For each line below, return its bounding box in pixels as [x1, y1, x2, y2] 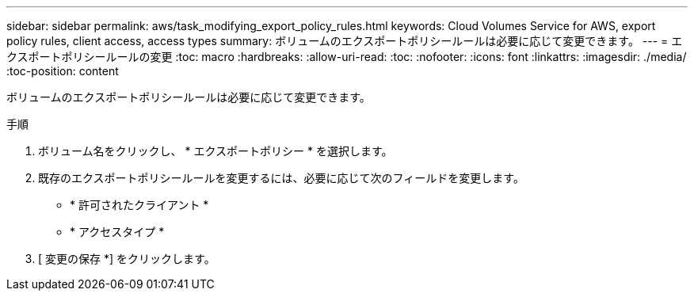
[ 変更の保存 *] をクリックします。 [38, 252, 215, 265]
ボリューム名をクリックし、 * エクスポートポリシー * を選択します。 [38, 144, 393, 158]
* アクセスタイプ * [70, 225, 165, 238]
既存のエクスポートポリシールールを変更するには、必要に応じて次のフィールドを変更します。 [38, 171, 524, 185]
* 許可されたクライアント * [70, 198, 209, 211]
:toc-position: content [6, 64, 119, 78]
